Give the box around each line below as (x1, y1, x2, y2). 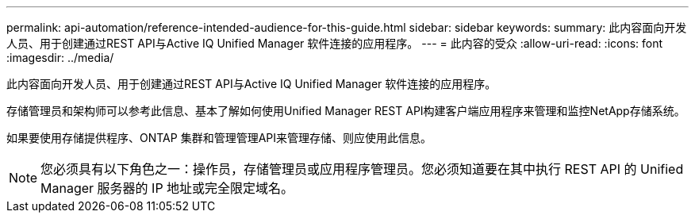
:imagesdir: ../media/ (6, 51, 114, 64)
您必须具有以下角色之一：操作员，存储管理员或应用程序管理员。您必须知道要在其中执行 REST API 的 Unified (40, 161, 684, 177)
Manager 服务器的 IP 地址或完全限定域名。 (40, 180, 294, 196)
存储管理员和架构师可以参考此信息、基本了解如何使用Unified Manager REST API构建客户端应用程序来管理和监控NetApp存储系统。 (6, 104, 685, 117)
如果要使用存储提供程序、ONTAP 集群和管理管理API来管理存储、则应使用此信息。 (6, 131, 432, 144)
